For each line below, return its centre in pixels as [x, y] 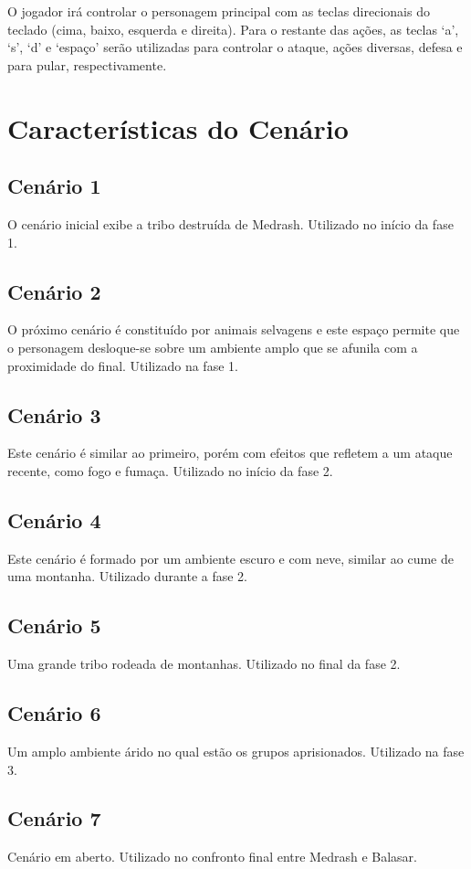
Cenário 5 [54, 625]
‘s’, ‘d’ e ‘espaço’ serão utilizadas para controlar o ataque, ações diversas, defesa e [235, 47]
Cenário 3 [54, 414]
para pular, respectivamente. [87, 64]
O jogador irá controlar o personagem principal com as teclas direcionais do [219, 11]
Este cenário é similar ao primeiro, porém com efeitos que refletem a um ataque [230, 453]
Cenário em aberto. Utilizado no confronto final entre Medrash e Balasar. [212, 857]
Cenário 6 [54, 713]
